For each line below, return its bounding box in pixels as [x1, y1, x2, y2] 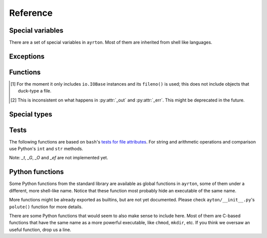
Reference [9, 7, 53, 18]
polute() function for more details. [9, 203, 83, 210]
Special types [9, 110, 52, 118]
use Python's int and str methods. [9, 146, 84, 152]
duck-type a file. [18, 88, 51, 94]
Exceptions [9, 52, 44, 60]
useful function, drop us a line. [9, 227, 72, 233]
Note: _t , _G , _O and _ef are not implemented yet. [9, 155, 108, 161]
